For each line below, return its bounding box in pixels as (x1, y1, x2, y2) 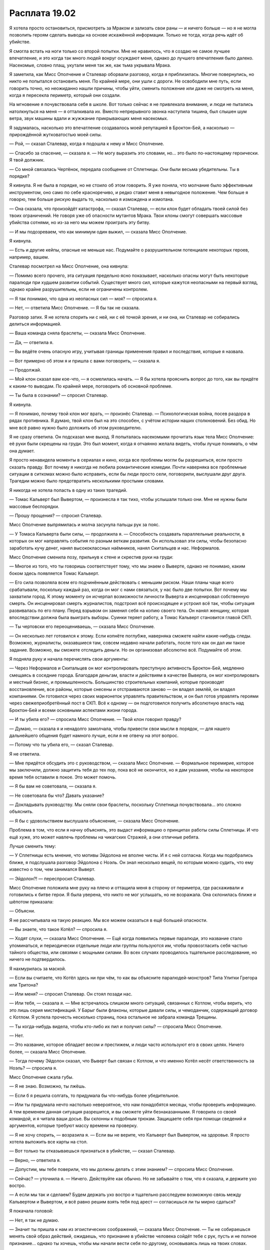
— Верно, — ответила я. (9, 1157, 61, 1163)
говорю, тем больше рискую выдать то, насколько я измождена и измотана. (9, 196, 174, 202)
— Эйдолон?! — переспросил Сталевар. (9, 875, 95, 881)
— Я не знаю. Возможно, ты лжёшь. (9, 1083, 86, 1089)
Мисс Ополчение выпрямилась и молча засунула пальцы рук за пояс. (9, 521, 160, 527)
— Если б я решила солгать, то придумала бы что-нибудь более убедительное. (9, 1092, 179, 1098)
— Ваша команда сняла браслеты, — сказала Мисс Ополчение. (9, 330, 146, 336)
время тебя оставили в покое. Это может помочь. (9, 774, 117, 780)
